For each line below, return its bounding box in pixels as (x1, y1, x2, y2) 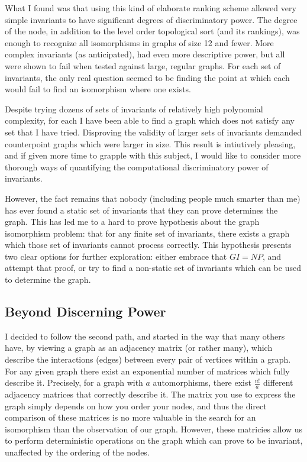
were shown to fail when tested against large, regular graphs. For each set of (5, 59, 281, 72)
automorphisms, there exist (153, 376, 251, 389)
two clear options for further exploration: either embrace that (5, 250, 227, 262)
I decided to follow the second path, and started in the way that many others (5, 329, 285, 342)
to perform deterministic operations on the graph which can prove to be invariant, (5, 434, 303, 447)
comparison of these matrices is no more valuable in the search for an (5, 411, 256, 424)
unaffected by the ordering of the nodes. (5, 446, 150, 458)
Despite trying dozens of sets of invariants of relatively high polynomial (5, 102, 263, 115)
